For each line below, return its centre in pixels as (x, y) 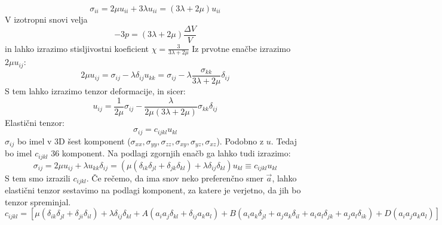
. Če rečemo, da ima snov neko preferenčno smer (175, 178)
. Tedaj (284, 141)
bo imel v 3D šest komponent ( (74, 141)
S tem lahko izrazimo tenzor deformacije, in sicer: (95, 91)
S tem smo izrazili (38, 178)
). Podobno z (240, 141)
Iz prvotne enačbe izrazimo (241, 48)
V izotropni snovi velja (46, 19)
